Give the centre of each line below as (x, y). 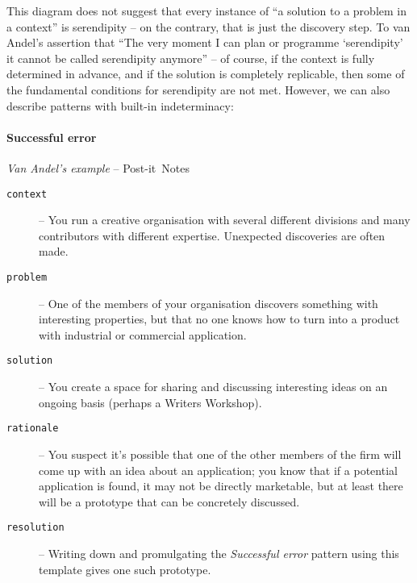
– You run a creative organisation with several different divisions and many (225, 220)
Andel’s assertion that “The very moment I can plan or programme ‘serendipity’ (205, 42)
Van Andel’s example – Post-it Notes (98, 167)
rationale (33, 429)
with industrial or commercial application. (143, 334)
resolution (35, 528)
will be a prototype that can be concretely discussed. (169, 501)
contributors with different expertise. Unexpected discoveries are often (212, 235)
